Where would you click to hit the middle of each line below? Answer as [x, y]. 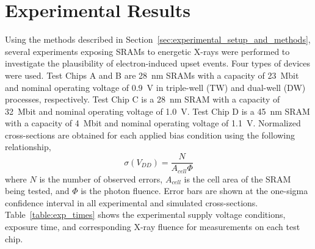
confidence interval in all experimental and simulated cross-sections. [132, 202]
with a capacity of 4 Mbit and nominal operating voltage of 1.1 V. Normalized [153, 123]
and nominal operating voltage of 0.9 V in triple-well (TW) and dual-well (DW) [155, 87]
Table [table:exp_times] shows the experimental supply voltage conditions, [145, 215]
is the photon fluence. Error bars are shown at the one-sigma [194, 191]
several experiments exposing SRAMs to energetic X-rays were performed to [147, 51]
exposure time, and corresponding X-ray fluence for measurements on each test [153, 226]
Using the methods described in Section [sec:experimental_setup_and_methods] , [158, 39]
